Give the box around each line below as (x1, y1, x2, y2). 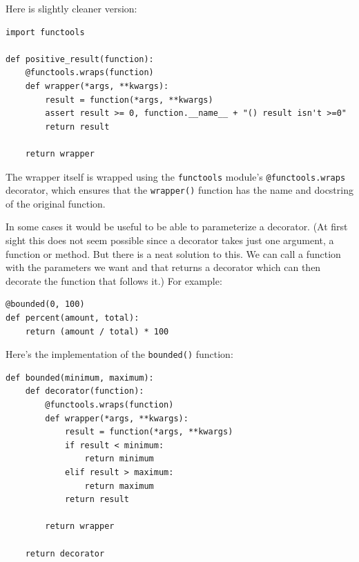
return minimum (84, 454, 154, 464)
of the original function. (6, 196, 106, 210)
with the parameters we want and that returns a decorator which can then (6, 260, 321, 274)
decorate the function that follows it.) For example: (6, 273, 222, 288)
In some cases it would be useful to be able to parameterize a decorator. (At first (6, 219, 348, 234)
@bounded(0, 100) (6, 299, 85, 310)
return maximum (84, 481, 154, 491)
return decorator (25, 548, 105, 559)
